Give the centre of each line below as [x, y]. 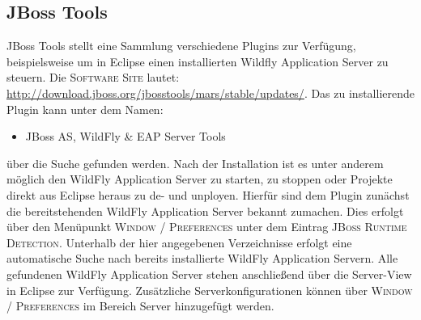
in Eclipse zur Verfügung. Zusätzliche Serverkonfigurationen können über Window [210, 290]
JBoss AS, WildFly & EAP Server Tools [125, 136]
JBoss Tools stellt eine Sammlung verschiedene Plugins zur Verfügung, [181, 46]
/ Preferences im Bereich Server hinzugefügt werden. [140, 306]
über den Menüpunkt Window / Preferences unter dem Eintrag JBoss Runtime [207, 227]
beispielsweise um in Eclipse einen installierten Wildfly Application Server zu [198, 61]
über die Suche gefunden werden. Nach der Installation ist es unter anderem [195, 163]
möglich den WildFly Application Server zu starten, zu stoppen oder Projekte [200, 179]
